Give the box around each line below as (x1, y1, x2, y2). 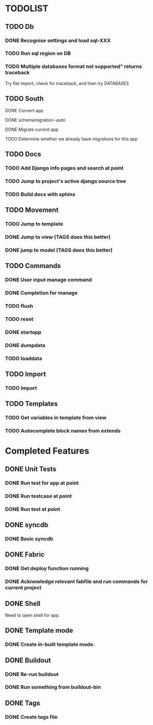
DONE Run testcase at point (5, 493, 72, 499)
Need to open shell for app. (5, 612, 60, 618)
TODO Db (5, 22, 34, 31)
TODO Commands (5, 262, 61, 270)
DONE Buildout (5, 656, 51, 664)
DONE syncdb (5, 520, 49, 529)
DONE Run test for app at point (5, 479, 79, 486)
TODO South (5, 95, 44, 103)
